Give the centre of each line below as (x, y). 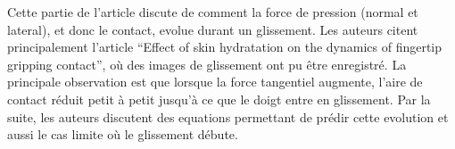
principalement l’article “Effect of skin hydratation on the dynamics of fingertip (225, 47)
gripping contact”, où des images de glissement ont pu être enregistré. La (207, 64)
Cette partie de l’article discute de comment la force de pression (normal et (213, 12)
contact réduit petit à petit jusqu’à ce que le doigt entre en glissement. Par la (219, 99)
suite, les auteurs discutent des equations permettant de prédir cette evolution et (228, 116)
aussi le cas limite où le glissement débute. (123, 134)
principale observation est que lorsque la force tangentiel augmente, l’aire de (215, 82)
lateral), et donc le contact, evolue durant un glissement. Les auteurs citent (213, 29)
